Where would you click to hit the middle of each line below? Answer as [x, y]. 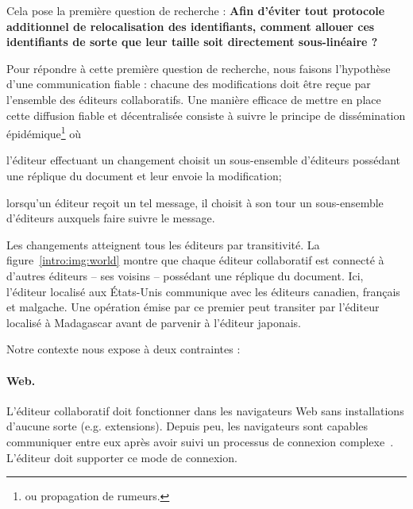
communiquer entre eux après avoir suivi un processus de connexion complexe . [200, 441]
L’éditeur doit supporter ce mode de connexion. [122, 457]
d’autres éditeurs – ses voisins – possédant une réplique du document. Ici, [185, 275]
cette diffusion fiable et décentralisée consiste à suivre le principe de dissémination [206, 115]
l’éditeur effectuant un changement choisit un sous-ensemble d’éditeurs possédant [204, 160]
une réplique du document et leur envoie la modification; [144, 175]
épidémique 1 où [44, 132]
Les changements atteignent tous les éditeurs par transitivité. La [163, 244]
